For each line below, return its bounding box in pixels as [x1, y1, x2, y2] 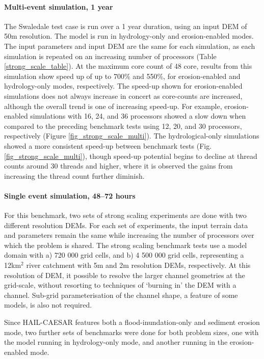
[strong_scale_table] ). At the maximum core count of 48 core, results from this [4, 61, 252, 71]
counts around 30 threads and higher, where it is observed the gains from [4, 160, 233, 171]
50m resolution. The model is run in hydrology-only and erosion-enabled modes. [4, 31, 254, 41]
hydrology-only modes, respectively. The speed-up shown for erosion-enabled [4, 80, 243, 91]
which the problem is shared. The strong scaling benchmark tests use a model [4, 239, 247, 250]
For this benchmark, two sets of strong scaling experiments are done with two [4, 210, 247, 220]
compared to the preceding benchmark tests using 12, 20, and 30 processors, [4, 120, 242, 131]
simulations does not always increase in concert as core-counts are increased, [4, 90, 243, 101]
